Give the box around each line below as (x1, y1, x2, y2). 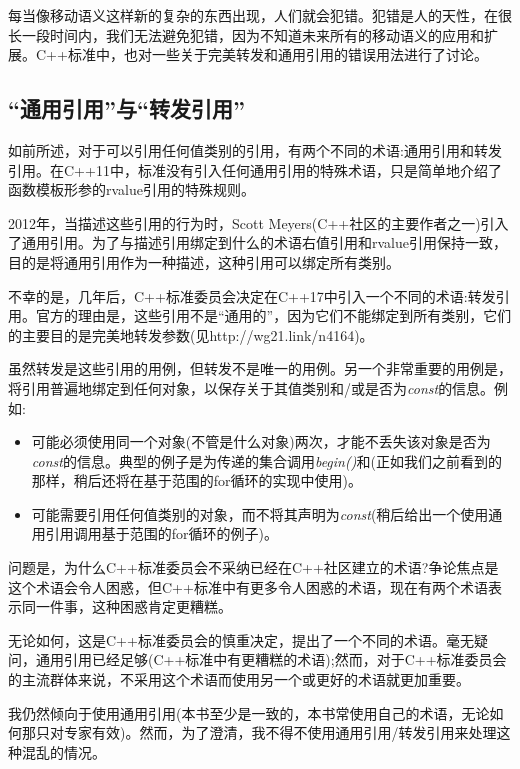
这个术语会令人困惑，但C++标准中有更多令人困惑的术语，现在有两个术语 (8, 576, 488, 597)
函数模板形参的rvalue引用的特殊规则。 (8, 179, 255, 200)
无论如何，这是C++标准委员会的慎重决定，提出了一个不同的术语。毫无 (8, 629, 474, 650)
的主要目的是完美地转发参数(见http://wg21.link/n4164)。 (8, 324, 374, 345)
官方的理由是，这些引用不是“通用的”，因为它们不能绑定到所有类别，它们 (35, 305, 512, 326)
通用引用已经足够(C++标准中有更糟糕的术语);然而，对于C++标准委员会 (35, 649, 507, 670)
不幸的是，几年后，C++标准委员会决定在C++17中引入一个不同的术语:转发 (8, 285, 496, 306)
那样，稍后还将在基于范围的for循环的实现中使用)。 (31, 470, 363, 491)
